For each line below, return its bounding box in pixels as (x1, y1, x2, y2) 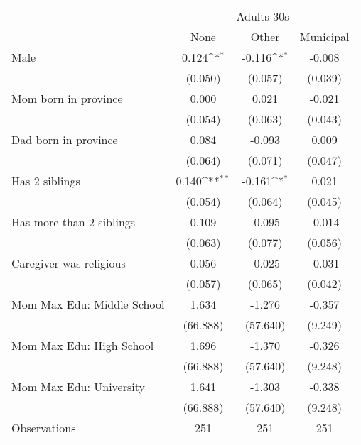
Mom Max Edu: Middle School (11, 296, 165, 312)
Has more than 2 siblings (11, 214, 136, 230)
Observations (11, 419, 76, 436)
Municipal (299, 28, 350, 45)
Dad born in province (11, 131, 118, 148)
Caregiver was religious (11, 255, 126, 271)
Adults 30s (236, 8, 289, 24)
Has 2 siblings (11, 172, 80, 189)
